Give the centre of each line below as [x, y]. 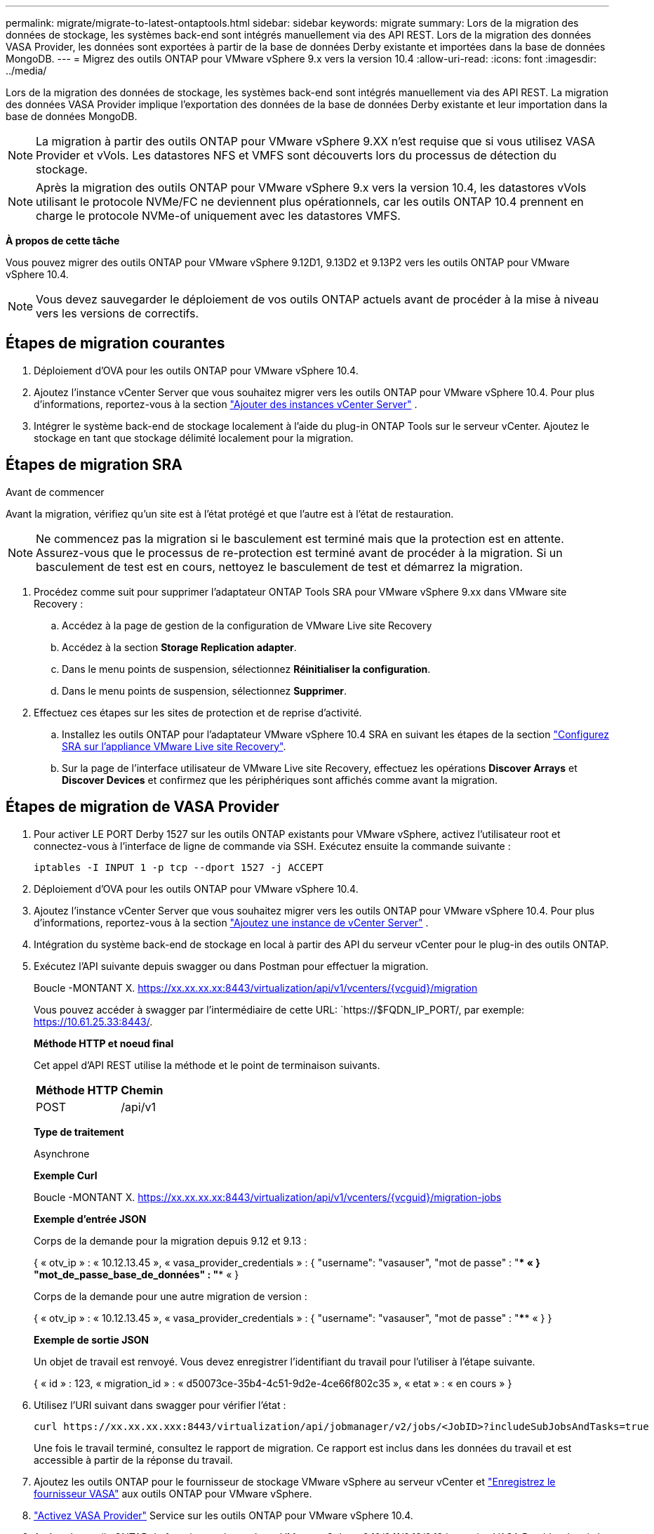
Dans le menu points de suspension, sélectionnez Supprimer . [205, 690]
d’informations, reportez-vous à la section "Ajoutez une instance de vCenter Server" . [231, 922]
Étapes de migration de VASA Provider [142, 807]
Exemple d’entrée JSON [90, 1219]
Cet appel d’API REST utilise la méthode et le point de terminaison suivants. [207, 1065]
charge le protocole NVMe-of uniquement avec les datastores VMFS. [218, 216]
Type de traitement [79, 1132]
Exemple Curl [66, 1175]
